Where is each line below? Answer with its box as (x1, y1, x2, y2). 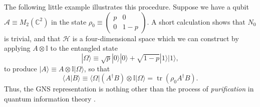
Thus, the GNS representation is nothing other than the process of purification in (4, 83, 254, 94)
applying (4, 43, 31, 53)
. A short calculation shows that (147, 16, 245, 27)
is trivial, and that (4, 33, 61, 43)
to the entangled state (50, 43, 118, 53)
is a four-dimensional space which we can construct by (72, 33, 239, 43)
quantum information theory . (4, 93, 96, 103)
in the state (51, 16, 87, 27)
